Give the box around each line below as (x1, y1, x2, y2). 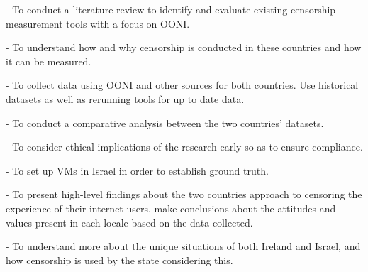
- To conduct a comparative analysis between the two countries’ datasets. (6, 115, 324, 130)
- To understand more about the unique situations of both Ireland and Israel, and (6, 239, 361, 254)
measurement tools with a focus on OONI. (6, 16, 190, 31)
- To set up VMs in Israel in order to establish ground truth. (6, 163, 269, 178)
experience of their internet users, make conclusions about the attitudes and (6, 200, 336, 215)
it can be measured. (6, 53, 91, 68)
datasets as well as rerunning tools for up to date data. (6, 91, 245, 106)
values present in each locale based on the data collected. (6, 214, 253, 229)
